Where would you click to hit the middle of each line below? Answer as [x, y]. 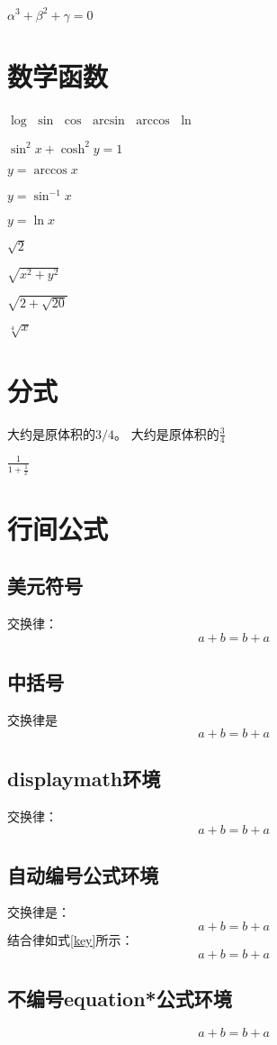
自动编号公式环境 [83, 874]
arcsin [108, 120]
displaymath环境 [84, 778]
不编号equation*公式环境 [120, 998]
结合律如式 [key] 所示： [71, 939]
